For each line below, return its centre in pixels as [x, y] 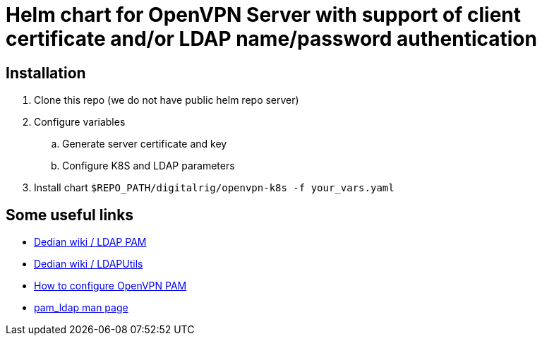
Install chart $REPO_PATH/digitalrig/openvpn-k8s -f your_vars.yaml [214, 188]
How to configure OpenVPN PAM [110, 286]
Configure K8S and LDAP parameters [149, 166]
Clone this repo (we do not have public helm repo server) [167, 100]
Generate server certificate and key [145, 144]
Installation [46, 73]
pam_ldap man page [81, 308]
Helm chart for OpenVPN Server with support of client [264, 15]
